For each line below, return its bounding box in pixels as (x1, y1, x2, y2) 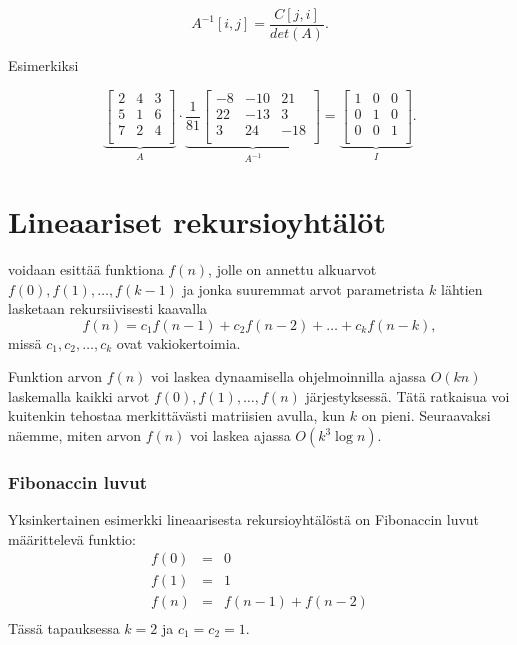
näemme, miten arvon (8, 425, 142, 446)
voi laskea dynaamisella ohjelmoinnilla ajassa (151, 366, 426, 387)
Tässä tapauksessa (8, 617, 120, 638)
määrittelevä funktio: (8, 528, 137, 549)
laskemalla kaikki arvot (8, 385, 150, 406)
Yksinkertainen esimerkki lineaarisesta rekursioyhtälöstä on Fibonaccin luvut (8, 509, 480, 530)
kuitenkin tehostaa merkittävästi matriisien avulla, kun (8, 405, 346, 426)
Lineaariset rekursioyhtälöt (8, 200, 386, 241)
